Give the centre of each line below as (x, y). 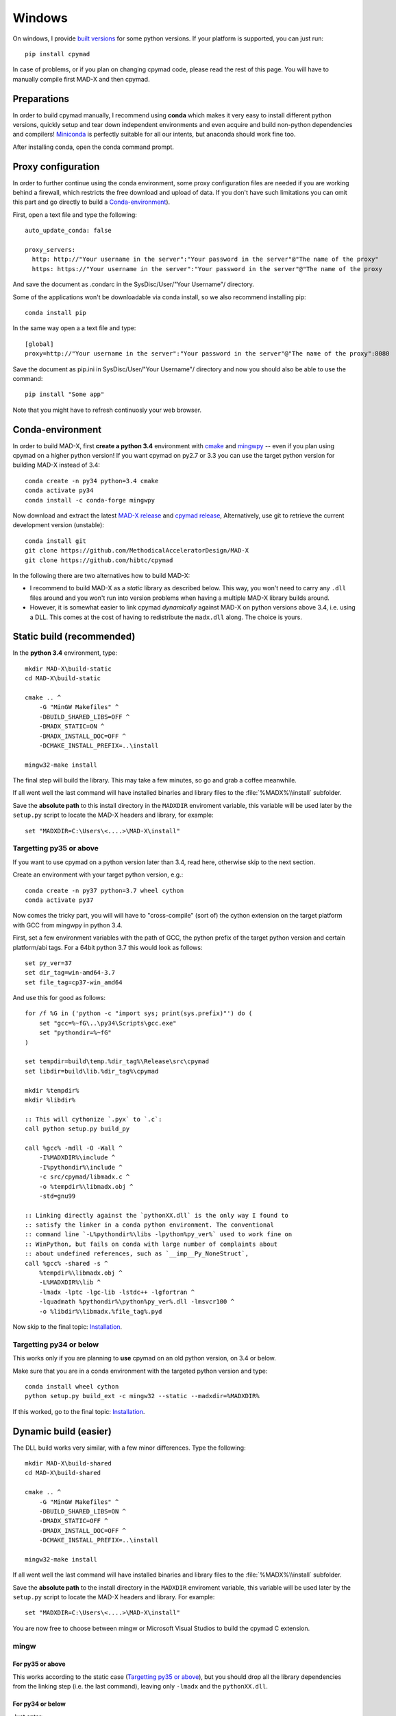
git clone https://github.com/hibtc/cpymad (99, 560)
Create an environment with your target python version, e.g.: (98, 874)
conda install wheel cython (72, 1386)
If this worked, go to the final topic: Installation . (79, 1411)
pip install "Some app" (65, 394)
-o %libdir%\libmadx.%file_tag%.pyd (100, 1311)
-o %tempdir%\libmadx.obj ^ (86, 1186)
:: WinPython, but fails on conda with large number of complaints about (151, 1244)
